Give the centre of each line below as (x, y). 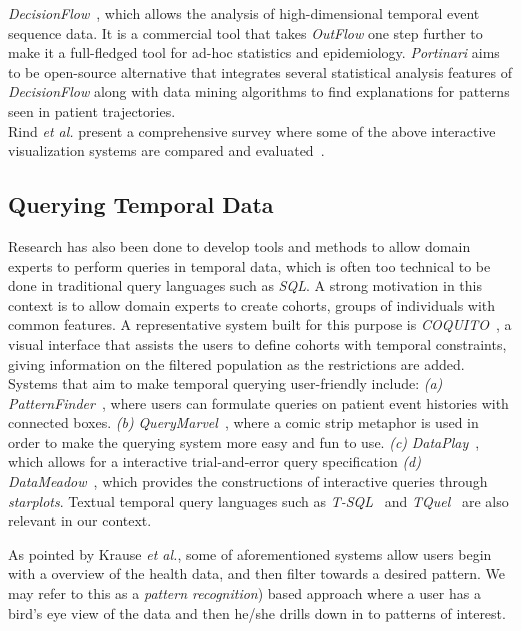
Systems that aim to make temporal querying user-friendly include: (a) (225, 383)
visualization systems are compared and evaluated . (166, 150)
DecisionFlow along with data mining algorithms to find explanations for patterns (259, 91)
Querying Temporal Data (141, 204)
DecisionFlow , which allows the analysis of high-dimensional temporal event (244, 13)
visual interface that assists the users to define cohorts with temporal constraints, (257, 343)
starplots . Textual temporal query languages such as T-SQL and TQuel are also (258, 500)
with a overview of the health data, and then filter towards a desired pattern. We (256, 573)
